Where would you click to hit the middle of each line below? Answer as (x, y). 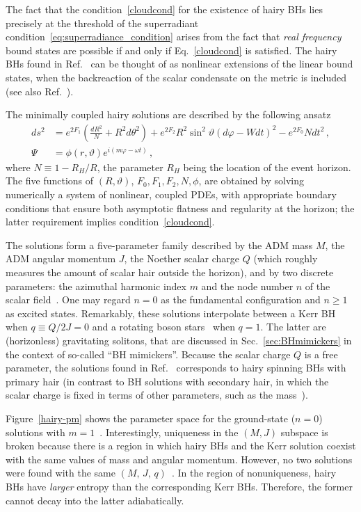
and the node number (247, 286)
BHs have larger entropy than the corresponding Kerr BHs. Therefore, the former (179, 486)
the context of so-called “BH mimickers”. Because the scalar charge (148, 354)
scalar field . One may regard (68, 299)
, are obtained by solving (251, 181)
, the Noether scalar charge (182, 258)
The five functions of (50, 181)
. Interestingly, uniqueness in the (169, 432)
